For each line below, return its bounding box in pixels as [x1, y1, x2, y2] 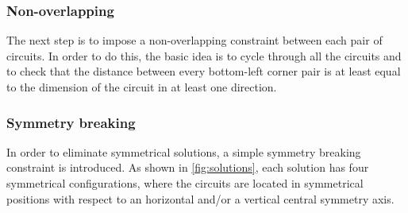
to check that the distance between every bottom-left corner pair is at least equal [6, 63, 401, 79]
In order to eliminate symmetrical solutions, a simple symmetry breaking [6, 143, 361, 160]
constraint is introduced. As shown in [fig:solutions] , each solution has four [6, 159, 369, 176]
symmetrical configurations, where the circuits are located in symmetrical [6, 175, 364, 191]
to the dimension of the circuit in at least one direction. [6, 79, 277, 95]
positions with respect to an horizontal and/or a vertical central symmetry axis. [6, 190, 395, 207]
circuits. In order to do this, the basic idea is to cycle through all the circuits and [6, 47, 402, 64]
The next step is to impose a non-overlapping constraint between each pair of [6, 32, 383, 48]
